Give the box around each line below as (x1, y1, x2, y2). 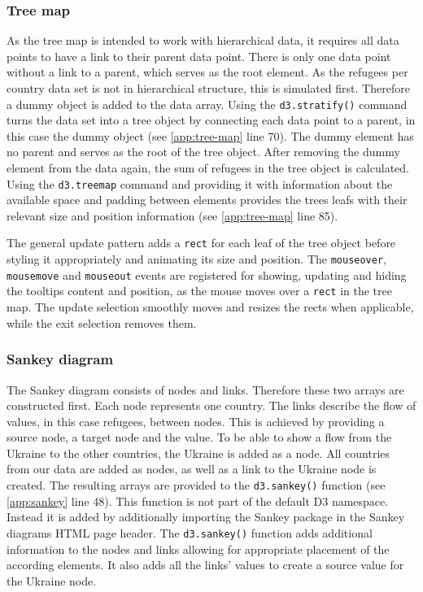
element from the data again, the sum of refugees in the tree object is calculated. (7, 159, 409, 176)
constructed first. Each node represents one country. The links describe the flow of (7, 397, 416, 414)
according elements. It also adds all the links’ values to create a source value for (7, 556, 404, 573)
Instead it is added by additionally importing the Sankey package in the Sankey (7, 508, 405, 525)
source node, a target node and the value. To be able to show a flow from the (7, 429, 392, 446)
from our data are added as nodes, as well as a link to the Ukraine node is (7, 460, 377, 477)
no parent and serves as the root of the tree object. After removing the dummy (7, 143, 400, 160)
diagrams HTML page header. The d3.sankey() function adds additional (7, 524, 373, 541)
